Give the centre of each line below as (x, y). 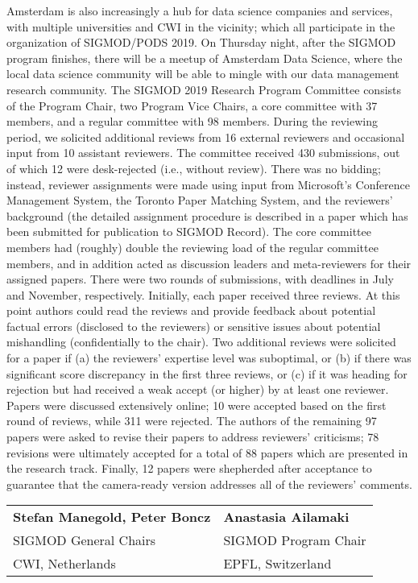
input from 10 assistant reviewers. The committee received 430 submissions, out (203, 153)
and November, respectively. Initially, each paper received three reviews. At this (203, 294)
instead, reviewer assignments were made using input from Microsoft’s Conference (208, 184)
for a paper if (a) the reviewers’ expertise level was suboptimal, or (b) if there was (209, 358)
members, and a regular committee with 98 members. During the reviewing (192, 121)
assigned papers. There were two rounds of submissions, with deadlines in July (200, 279)
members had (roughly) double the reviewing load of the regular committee (192, 247)
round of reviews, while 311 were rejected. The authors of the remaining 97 (192, 421)
